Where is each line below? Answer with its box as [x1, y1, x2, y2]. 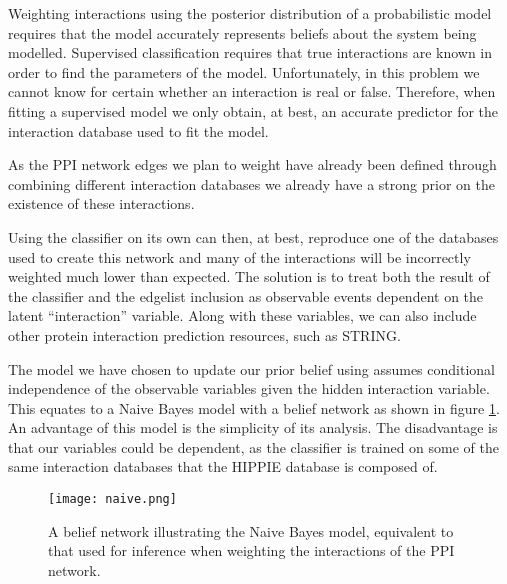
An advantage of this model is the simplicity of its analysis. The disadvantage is [8, 417, 498, 438]
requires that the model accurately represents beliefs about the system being [8, 22, 477, 43]
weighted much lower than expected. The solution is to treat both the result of [8, 266, 490, 287]
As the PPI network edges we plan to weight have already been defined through [8, 154, 497, 175]
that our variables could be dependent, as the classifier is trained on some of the [8, 436, 499, 457]
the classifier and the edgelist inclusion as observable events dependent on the [8, 285, 484, 306]
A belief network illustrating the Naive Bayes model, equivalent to [48, 520, 454, 541]
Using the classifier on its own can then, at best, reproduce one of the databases [8, 226, 499, 247]
